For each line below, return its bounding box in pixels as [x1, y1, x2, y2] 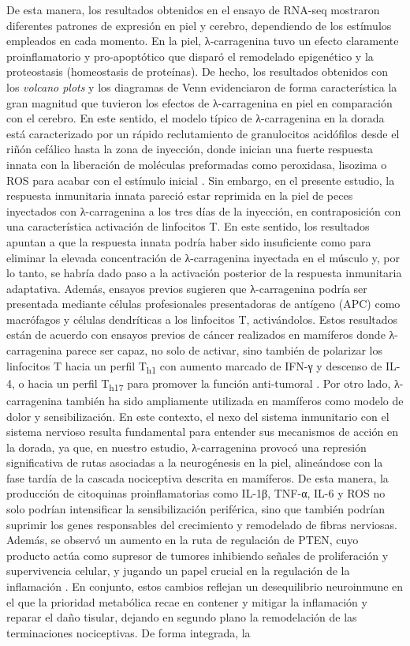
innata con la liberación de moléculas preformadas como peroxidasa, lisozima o [6, 156, 387, 172]
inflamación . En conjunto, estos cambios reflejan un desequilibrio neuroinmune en [6, 578, 404, 595]
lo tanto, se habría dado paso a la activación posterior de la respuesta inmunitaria [6, 265, 402, 281]
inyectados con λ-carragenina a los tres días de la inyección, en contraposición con [6, 202, 401, 219]
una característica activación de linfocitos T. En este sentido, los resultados [6, 218, 370, 235]
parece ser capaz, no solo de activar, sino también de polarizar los [65, 342, 382, 359]
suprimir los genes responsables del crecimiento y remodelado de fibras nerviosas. [6, 516, 397, 532]
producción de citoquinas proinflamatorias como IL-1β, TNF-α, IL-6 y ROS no [6, 485, 386, 501]
